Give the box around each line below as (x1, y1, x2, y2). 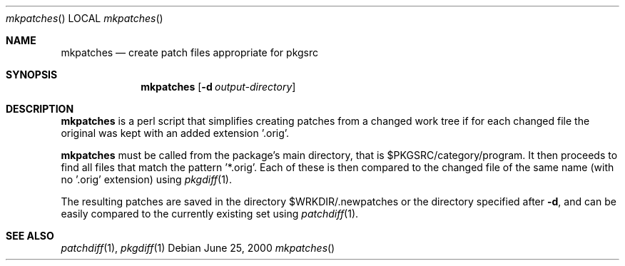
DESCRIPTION (6, 103, 74, 115)
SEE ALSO (6, 230, 54, 242)
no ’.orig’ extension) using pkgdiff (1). (61, 173, 233, 185)
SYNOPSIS (6, 68, 58, 81)
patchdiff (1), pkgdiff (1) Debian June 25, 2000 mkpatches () (61, 242, 335, 254)
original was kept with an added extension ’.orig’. (61, 127, 290, 139)
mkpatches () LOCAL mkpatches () (6, 12, 163, 24)
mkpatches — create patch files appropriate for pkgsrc (61, 46, 319, 58)
